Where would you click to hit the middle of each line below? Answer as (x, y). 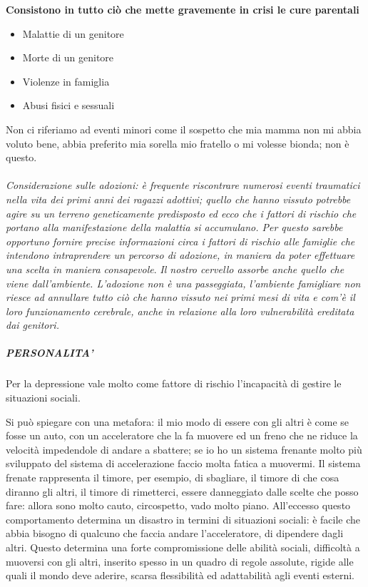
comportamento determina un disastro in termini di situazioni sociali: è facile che (183, 519)
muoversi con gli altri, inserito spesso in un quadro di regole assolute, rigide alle (180, 561)
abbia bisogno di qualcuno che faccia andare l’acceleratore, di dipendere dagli (175, 533)
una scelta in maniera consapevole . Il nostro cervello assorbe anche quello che (175, 269)
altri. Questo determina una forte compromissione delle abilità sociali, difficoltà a (183, 547)
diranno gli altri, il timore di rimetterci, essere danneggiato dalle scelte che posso (182, 491)
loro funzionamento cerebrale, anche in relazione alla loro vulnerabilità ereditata (180, 311)
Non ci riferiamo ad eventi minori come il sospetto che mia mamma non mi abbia (184, 129)
